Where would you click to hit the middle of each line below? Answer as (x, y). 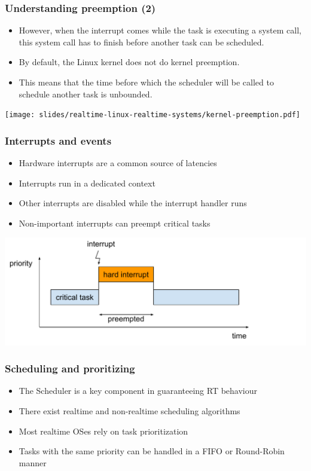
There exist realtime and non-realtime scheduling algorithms (129, 410)
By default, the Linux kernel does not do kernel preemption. (129, 62)
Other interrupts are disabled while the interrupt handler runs (133, 203)
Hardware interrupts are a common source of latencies (118, 163)
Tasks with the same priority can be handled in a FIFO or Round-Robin (152, 451)
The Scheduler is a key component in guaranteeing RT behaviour (138, 391)
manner (33, 462)
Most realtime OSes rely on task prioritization (103, 431)
